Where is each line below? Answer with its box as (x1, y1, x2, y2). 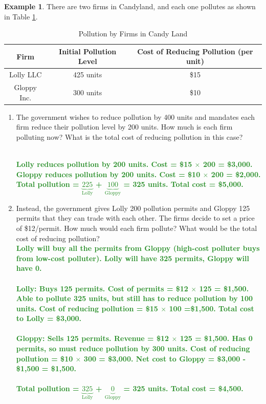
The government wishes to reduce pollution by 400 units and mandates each (16, 111, 255, 122)
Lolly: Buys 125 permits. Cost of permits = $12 (16, 283, 188, 293)
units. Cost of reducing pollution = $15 (16, 303, 158, 313)
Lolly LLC (9, 69, 42, 80)
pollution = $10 (16, 353, 73, 364)
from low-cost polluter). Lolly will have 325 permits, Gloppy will (16, 252, 249, 263)
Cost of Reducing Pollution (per (137, 46, 253, 56)
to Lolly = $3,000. (16, 313, 82, 324)
